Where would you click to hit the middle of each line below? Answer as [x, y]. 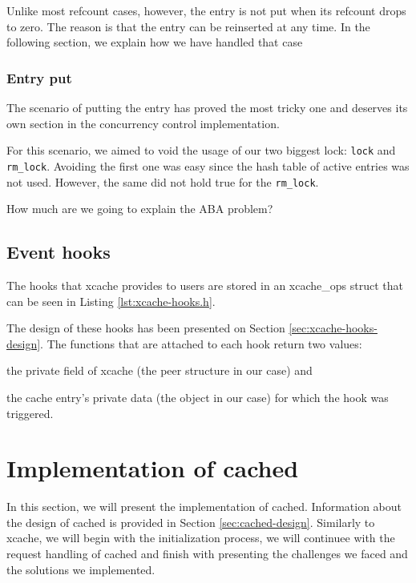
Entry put [39, 77]
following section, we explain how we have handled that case [155, 42]
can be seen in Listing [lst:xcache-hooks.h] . [111, 301]
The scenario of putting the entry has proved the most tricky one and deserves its [207, 107]
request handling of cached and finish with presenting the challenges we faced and [207, 554]
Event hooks [59, 252]
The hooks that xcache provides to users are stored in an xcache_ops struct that [205, 285]
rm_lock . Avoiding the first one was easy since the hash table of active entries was [208, 165]
